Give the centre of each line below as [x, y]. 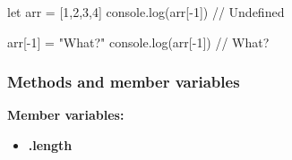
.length [50, 145]
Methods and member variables [124, 82]
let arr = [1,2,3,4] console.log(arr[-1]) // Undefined [146, 12]
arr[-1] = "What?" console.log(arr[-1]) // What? [138, 42]
